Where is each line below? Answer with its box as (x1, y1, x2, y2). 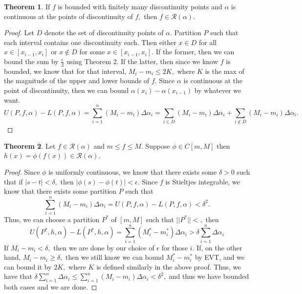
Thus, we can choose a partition (4, 214, 100, 224)
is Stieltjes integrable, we (165, 176, 240, 186)
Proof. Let (4, 27, 34, 38)
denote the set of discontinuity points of (44, 27, 164, 38)
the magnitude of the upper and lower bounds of (4, 75, 150, 86)
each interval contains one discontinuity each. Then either (4, 37, 176, 47)
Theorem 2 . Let (4, 140, 56, 151)
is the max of (205, 66, 244, 76)
